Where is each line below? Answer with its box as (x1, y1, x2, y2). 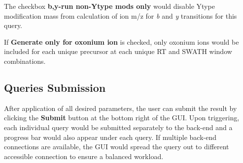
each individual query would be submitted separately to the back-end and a (4, 122, 233, 132)
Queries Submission (4, 80, 106, 95)
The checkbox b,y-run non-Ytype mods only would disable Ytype (4, 1, 215, 11)
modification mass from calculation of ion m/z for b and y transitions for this (4, 10, 237, 21)
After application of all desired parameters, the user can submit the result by (4, 103, 237, 113)
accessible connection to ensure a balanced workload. (4, 151, 164, 161)
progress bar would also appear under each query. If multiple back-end (4, 132, 216, 142)
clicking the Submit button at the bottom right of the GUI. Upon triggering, (4, 112, 240, 123)
